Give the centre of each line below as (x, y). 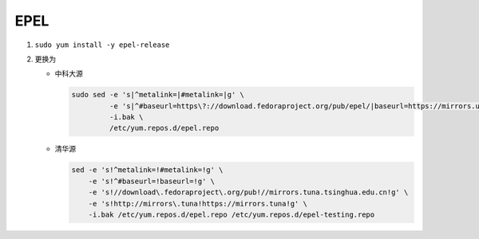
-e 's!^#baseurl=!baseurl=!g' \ (152, 181)
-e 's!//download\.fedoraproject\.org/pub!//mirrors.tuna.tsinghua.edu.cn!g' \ (248, 192)
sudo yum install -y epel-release (102, 45)
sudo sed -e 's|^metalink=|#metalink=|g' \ (158, 95)
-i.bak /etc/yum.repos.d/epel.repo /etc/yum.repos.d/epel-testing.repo (232, 215)
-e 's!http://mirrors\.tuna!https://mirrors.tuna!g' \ (198, 204)
